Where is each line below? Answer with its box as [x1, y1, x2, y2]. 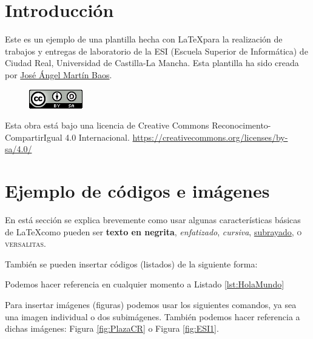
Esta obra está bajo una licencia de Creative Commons [5, 119, 209, 132]
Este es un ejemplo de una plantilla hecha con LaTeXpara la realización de [5, 33, 283, 45]
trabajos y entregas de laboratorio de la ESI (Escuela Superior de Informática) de [5, 44, 308, 57]
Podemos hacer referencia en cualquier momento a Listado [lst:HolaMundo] [5, 278, 284, 290]
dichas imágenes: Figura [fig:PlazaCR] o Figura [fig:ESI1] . [5, 322, 219, 335]
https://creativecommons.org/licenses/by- [132, 130, 288, 143]
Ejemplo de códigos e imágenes [5, 178, 270, 203]
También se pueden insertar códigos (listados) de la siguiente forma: [5, 257, 258, 270]
